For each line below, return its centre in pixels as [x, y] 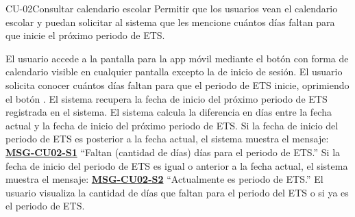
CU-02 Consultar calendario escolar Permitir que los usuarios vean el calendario [172, 8]
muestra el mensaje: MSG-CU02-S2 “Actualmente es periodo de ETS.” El [164, 179]
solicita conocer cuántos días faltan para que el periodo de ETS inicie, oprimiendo [177, 85]
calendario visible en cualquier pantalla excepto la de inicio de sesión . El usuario [174, 72]
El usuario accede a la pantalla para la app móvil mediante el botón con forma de [177, 58]
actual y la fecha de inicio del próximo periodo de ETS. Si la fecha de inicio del [172, 125]
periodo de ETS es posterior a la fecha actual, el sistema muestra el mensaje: [167, 139]
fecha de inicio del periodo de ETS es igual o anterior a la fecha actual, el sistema [177, 165]
